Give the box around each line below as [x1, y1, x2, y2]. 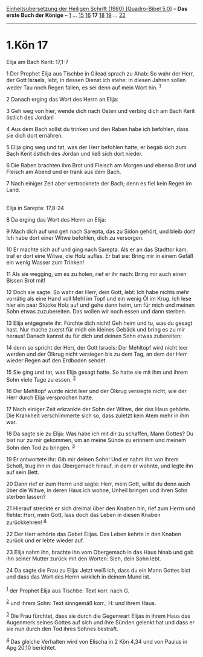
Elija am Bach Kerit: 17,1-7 [6, 58, 69, 65]
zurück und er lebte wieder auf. [6, 537, 85, 544]
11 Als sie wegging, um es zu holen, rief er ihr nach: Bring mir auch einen [6, 270, 187, 277]
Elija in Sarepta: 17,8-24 [6, 204, 65, 211]
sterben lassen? [6, 493, 47, 500]
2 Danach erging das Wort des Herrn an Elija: [6, 95, 119, 103]
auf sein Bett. [6, 468, 39, 476]
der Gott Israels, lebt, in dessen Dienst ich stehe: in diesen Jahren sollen [6, 76, 186, 83]
